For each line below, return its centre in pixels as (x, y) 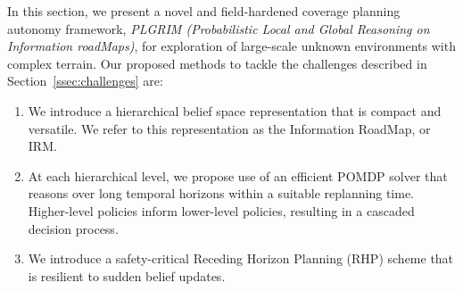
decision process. (73, 228)
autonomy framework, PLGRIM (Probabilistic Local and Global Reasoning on (219, 28)
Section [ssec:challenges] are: (85, 81)
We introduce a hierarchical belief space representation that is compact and (235, 110)
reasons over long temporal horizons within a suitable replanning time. (221, 193)
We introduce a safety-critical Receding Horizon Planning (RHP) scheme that (241, 258)
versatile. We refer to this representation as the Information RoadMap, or (229, 128)
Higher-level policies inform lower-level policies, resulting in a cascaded (221, 210)
